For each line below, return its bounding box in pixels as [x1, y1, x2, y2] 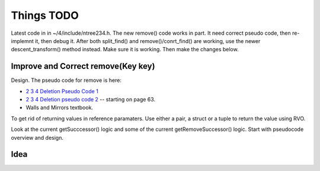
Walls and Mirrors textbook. [25, 104, 94, 111]
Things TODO [11, 9, 79, 22]
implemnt [11, 37, 34, 44]
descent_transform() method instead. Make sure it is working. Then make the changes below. [11, 46, 239, 53]
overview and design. [11, 134, 63, 141]
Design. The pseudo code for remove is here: [11, 77, 121, 84]
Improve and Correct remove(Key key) [11, 61, 155, 71]
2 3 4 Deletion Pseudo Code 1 [25, 87, 99, 94]
